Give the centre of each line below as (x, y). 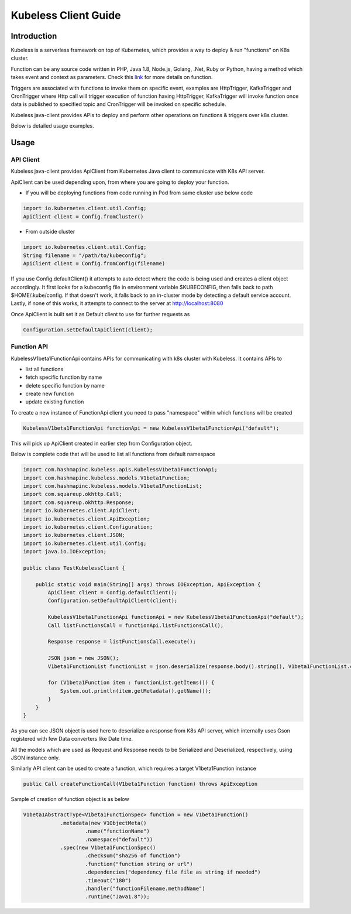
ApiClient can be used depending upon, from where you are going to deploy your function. (120, 182)
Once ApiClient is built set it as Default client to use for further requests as (100, 314)
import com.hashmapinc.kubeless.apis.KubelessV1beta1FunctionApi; (120, 470)
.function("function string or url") (139, 864)
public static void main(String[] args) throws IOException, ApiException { (148, 584)
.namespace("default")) (119, 839)
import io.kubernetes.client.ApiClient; (82, 511)
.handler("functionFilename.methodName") (145, 888)
